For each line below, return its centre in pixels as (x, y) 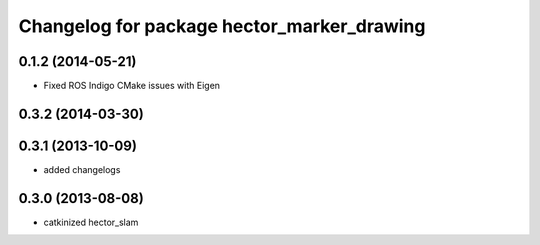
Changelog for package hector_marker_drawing (222, 26)
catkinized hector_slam (91, 222)
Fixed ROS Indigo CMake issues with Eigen (131, 86)
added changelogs (82, 169)
